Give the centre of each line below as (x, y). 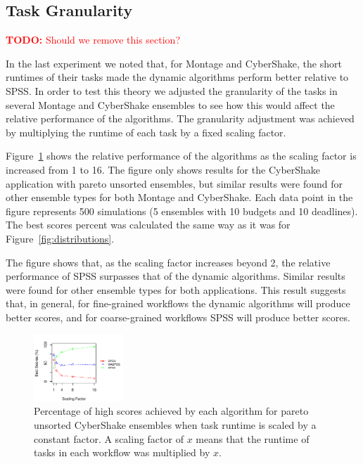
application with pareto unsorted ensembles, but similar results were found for (174, 183)
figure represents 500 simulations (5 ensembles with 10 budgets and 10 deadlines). (182, 211)
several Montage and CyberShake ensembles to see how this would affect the (170, 104)
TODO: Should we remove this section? (93, 40)
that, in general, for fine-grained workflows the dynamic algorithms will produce (178, 303)
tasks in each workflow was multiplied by (122, 452)
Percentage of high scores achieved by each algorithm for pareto (171, 411)
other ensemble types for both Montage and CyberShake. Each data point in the (179, 197)
